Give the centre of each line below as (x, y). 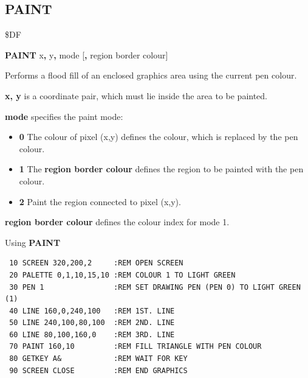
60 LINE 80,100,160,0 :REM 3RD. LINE (92, 334)
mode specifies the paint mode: (64, 116)
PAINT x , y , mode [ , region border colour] (87, 54)
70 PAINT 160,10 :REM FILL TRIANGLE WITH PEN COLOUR (135, 347)
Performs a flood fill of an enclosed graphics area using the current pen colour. (151, 75)
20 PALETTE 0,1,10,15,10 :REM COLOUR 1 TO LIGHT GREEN (122, 275)
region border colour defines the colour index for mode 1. (117, 222)
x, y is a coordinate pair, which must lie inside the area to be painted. (136, 95)
